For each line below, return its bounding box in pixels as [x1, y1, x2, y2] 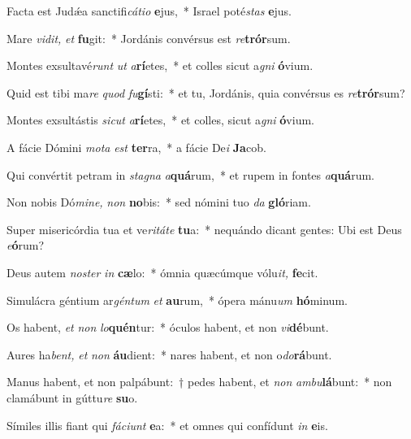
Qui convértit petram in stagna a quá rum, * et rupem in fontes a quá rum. [6, 166, 375, 183]
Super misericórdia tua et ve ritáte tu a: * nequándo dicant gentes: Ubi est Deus [6, 220, 402, 237]
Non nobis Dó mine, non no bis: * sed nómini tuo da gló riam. [6, 193, 311, 211]
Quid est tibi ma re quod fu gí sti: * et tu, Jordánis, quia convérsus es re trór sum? [6, 84, 405, 101]
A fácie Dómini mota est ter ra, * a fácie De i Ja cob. [6, 138, 266, 155]
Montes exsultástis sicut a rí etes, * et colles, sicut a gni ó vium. [6, 111, 314, 128]
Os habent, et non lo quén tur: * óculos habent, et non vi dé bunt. [6, 319, 329, 336]
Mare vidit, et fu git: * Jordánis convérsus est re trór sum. [6, 29, 291, 46]
